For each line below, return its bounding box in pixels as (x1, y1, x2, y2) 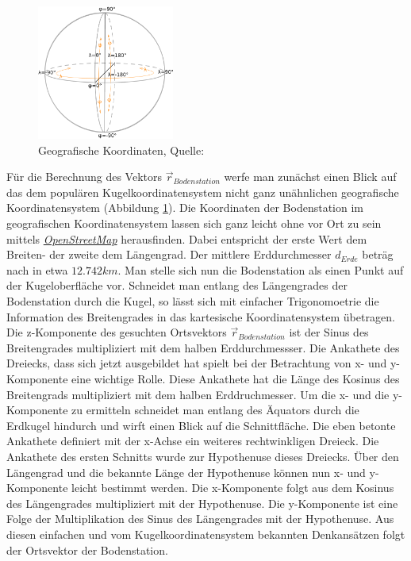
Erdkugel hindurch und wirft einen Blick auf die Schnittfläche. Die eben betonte (6, 417, 396, 433)
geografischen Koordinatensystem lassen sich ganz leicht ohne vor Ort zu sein (6, 215, 382, 232)
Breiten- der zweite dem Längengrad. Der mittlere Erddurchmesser (6, 246, 332, 263)
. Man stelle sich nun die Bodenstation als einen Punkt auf (117, 261, 404, 278)
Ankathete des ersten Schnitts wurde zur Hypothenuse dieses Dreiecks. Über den (6, 448, 399, 464)
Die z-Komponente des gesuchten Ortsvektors (6, 324, 227, 340)
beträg (362, 246, 394, 263)
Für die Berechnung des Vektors (6, 168, 162, 185)
